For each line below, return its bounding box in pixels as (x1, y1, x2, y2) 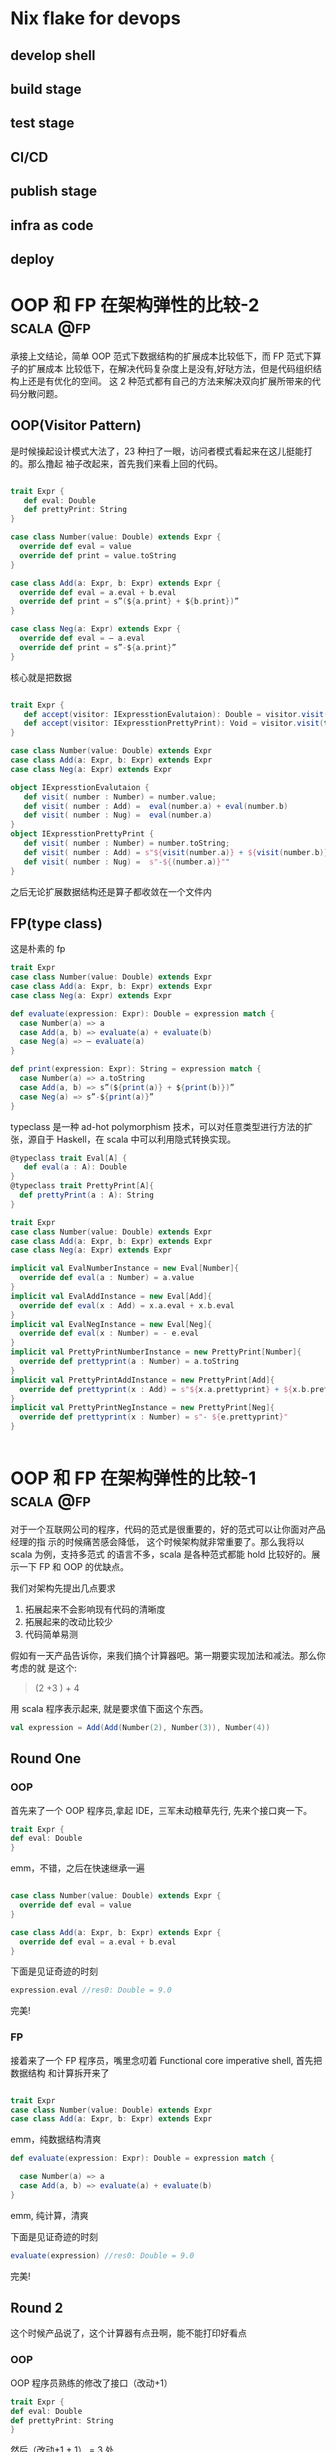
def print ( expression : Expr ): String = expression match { (10, 1064, 262, 1074)
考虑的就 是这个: (10, 1662, 77, 1674)
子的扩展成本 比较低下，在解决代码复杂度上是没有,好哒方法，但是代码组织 (10, 362, 313, 374)
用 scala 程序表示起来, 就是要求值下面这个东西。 (10, 1703, 209, 1715)
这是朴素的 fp (10, 943, 66, 955)
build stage (10, 80, 82, 97)
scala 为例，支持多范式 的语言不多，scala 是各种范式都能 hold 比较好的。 (10, 1548, 312, 1561)
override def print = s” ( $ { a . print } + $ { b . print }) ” (19, 597, 240, 607)
